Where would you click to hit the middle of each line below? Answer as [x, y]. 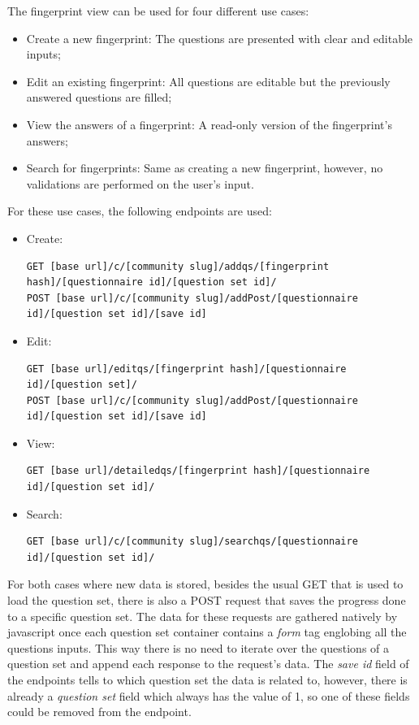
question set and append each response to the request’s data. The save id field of [208, 664]
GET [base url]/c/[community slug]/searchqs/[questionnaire [192, 542]
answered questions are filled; [99, 97]
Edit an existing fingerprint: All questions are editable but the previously [208, 81]
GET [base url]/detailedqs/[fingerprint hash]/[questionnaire [198, 471]
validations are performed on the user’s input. [140, 183]
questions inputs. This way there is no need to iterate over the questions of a [199, 647]
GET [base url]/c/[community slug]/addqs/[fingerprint [178, 266]
